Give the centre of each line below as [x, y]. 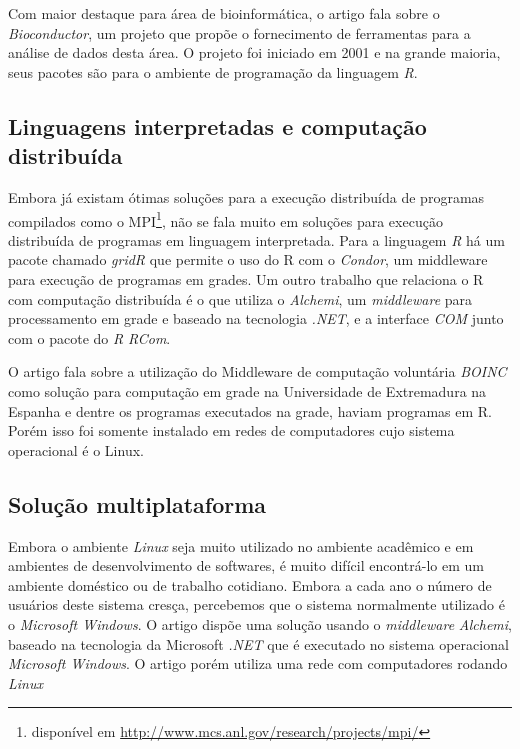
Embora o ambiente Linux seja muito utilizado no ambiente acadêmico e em [241, 545]
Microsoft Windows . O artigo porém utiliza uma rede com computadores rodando [258, 663]
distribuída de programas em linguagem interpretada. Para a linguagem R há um [256, 239]
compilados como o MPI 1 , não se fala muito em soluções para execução [225, 219]
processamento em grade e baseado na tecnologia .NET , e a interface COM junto [256, 318]
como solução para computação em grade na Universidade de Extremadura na [247, 390]
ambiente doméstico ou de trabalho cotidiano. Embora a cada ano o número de [250, 584]
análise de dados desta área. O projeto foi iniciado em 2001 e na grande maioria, [254, 52]
